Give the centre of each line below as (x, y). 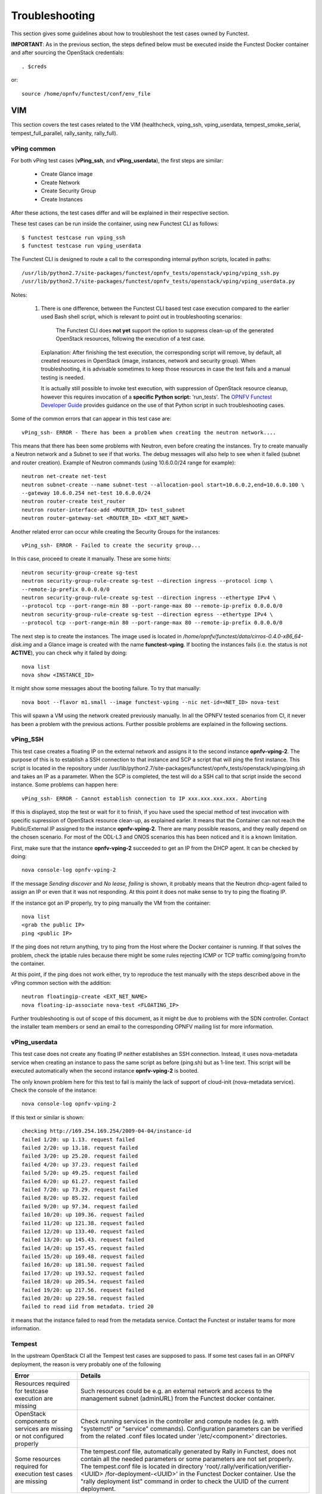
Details (91, 1376)
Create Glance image (67, 174)
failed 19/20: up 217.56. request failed (83, 1290)
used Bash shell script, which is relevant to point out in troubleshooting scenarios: (141, 317)
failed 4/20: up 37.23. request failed (80, 1164)
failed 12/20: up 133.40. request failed (83, 1231)
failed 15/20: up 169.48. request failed (83, 1257)
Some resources (38, 1459)
